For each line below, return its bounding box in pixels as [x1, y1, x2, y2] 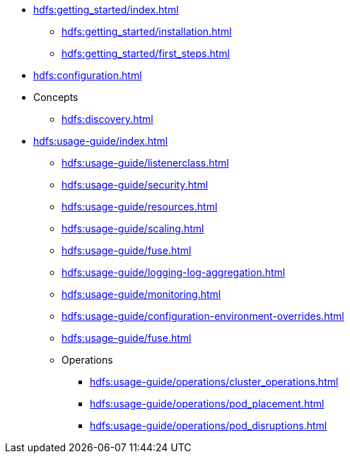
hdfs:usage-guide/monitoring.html [62, 288, 221, 300]
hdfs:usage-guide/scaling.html [62, 222, 204, 234]
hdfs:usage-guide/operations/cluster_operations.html [90, 376, 339, 388]
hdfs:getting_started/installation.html [62, 25, 232, 37]
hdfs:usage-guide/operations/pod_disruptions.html [90, 419, 327, 431]
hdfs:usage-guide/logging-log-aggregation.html [62, 266, 286, 278]
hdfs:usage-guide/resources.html [62, 201, 218, 213]
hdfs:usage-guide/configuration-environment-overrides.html [62, 310, 344, 322]
